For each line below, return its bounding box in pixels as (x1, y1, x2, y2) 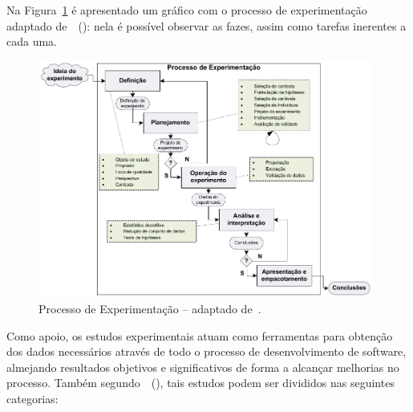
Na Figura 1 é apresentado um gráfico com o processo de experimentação (6, 2, 367, 18)
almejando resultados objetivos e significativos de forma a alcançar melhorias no (6, 358, 399, 375)
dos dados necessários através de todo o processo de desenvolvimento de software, (6, 343, 407, 360)
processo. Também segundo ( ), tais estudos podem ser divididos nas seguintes (6, 374, 395, 391)
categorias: (6, 390, 59, 406)
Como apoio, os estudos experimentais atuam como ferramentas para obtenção (6, 327, 393, 344)
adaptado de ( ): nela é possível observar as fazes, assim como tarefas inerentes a (6, 17, 407, 34)
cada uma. (6, 33, 57, 50)
